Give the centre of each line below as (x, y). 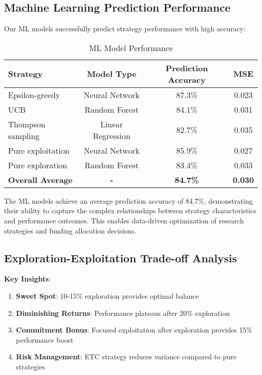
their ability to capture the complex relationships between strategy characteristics (130, 210)
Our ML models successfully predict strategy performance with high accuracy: (125, 29)
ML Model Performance (131, 48)
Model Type (112, 74)
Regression (112, 135)
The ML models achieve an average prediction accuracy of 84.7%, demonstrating (128, 200)
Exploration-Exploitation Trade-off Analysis (121, 257)
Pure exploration (38, 165)
